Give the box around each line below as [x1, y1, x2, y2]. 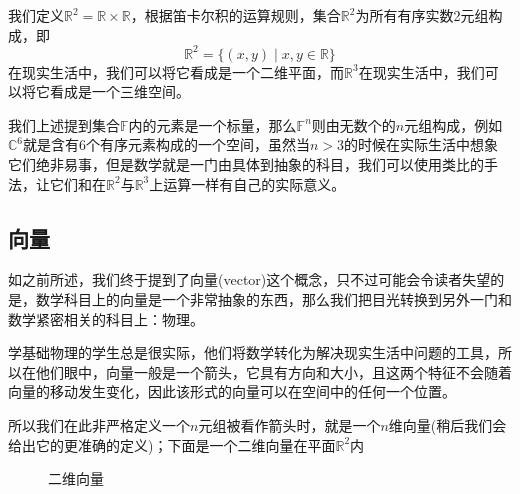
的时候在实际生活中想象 [344, 134, 499, 155]
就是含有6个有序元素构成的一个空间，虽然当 [23, 134, 311, 155]
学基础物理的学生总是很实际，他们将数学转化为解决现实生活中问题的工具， [8, 342, 498, 363]
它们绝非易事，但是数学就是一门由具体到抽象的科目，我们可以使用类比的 [8, 154, 484, 175]
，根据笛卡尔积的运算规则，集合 [130, 5, 341, 25]
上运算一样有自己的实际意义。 [149, 173, 346, 194]
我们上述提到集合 [8, 114, 120, 135]
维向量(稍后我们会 [388, 415, 507, 436]
